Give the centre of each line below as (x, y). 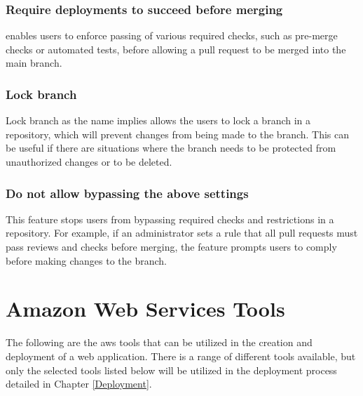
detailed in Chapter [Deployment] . (79, 384)
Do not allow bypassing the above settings (127, 193)
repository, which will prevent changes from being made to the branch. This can (178, 134)
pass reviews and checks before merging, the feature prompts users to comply (171, 246)
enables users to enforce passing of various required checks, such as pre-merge (172, 35)
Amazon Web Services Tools (145, 309)
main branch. (34, 63)
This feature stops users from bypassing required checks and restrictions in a (170, 219)
